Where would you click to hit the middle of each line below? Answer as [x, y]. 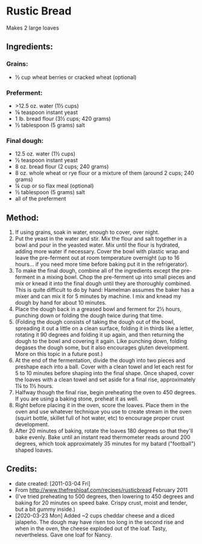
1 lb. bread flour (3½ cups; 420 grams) [63, 118]
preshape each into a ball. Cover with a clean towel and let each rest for [104, 367]
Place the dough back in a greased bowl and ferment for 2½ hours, [98, 309]
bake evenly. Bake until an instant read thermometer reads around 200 [103, 437]
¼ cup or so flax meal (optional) [54, 186]
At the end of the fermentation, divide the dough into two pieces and [100, 361]
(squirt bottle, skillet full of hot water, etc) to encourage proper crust [99, 418]
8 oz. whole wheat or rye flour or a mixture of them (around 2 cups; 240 [104, 173]
